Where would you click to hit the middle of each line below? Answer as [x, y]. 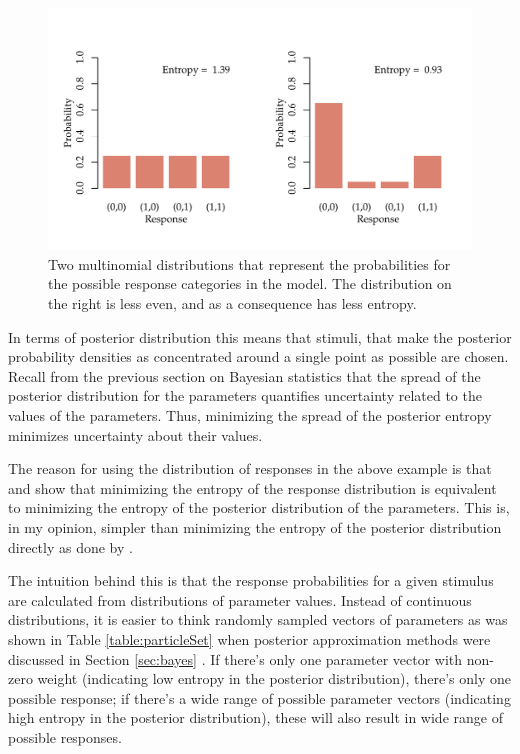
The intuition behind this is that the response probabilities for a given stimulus [251, 580]
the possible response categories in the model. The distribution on [250, 283]
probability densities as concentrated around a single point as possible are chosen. [258, 356]
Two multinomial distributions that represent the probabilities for [249, 263]
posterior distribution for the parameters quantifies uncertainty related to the [245, 395]
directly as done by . [70, 546]
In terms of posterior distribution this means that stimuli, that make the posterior [260, 336]
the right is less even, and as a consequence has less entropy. [232, 303]
